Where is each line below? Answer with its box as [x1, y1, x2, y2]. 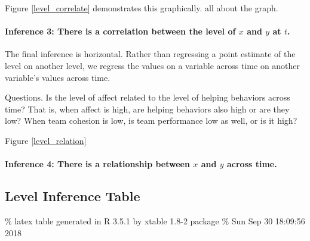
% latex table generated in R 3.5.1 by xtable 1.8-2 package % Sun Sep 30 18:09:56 [5, 214, 305, 227]
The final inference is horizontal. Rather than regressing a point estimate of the [5, 48, 296, 60]
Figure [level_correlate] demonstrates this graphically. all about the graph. [5, 2, 278, 14]
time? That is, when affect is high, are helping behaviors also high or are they [5, 102, 290, 115]
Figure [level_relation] [5, 134, 87, 146]
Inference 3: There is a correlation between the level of [5, 25, 236, 37]
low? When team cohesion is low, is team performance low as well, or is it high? [5, 114, 297, 127]
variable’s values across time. [5, 71, 111, 83]
